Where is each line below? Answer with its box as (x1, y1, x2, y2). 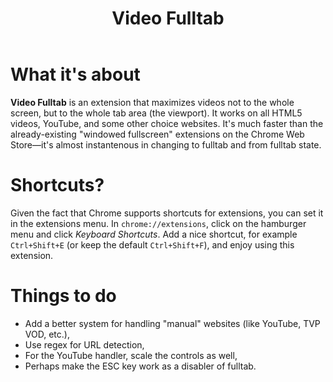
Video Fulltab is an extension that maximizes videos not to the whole (10, 96, 295, 108)
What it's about (10, 63, 141, 86)
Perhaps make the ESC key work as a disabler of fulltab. (24, 360, 257, 372)
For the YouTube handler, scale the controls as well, (24, 349, 238, 361)
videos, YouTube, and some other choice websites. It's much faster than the (10, 117, 324, 129)
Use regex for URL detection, (24, 338, 145, 351)
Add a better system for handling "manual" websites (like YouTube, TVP (24, 317, 321, 329)
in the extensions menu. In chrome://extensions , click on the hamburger (10, 217, 307, 229)
